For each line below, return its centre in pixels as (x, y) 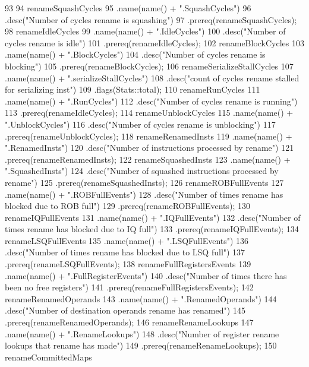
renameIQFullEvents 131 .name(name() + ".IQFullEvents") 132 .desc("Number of (153, 217)
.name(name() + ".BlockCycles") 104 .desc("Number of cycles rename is (135, 54)
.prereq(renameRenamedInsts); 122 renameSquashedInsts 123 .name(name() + (148, 159)
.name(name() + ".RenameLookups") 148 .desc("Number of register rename (142, 333)
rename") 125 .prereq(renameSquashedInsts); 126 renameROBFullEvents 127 (144, 182)
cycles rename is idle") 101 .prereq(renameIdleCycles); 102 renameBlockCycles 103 (155, 42)
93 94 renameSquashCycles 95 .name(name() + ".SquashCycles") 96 (128, 8)
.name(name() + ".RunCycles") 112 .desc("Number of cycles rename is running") (151, 101)
